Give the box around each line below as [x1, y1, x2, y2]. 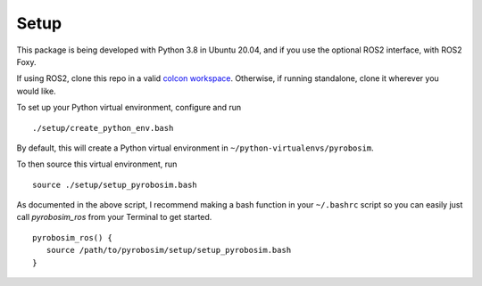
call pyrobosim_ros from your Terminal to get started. [16, 212, 212, 223]
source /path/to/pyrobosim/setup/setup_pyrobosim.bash [46, 245, 292, 256]
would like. [16, 86, 57, 96]
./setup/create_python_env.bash [32, 123, 174, 133]
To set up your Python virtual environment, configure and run [16, 102, 242, 113]
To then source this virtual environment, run [16, 159, 178, 169]
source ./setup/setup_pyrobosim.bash [32, 179, 198, 190]
